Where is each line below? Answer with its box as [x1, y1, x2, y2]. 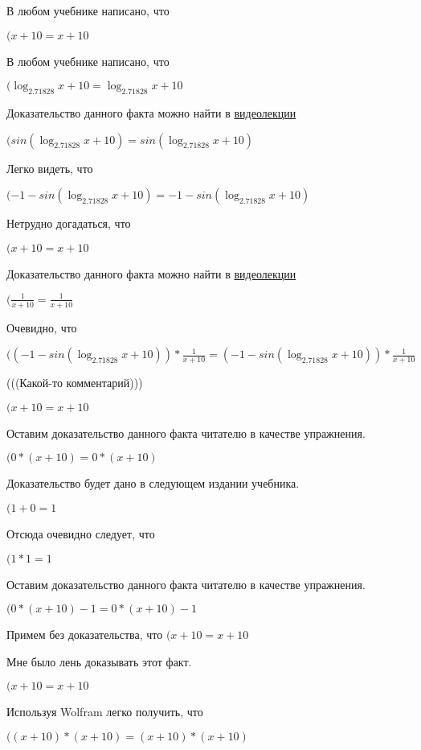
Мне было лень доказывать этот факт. [6, 653, 192, 670]
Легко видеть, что [6, 159, 93, 176]
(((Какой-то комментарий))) [6, 374, 143, 391]
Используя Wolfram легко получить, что [6, 703, 203, 720]
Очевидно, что [6, 319, 77, 336]
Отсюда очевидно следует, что [6, 525, 155, 542]
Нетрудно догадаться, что [6, 215, 131, 232]
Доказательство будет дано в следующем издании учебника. [6, 475, 300, 492]
